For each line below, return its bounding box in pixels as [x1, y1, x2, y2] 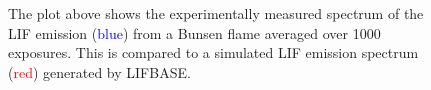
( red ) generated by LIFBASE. [8, 61, 191, 82]
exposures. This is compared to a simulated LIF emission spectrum [8, 42, 419, 63]
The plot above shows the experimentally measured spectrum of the [8, 3, 424, 23]
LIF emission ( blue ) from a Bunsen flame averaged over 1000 [8, 22, 381, 43]
